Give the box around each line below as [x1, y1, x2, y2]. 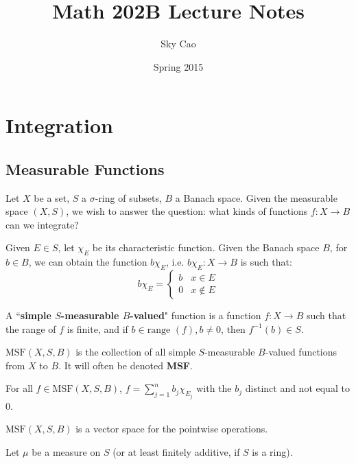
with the [196, 381, 232, 395]
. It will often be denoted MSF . [58, 358, 193, 372]
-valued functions [265, 345, 337, 359]
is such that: [240, 255, 292, 269]
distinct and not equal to [245, 381, 350, 395]
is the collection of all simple [75, 345, 195, 359]
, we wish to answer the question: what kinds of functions [66, 204, 308, 218]
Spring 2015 [153, 59, 204, 73]
